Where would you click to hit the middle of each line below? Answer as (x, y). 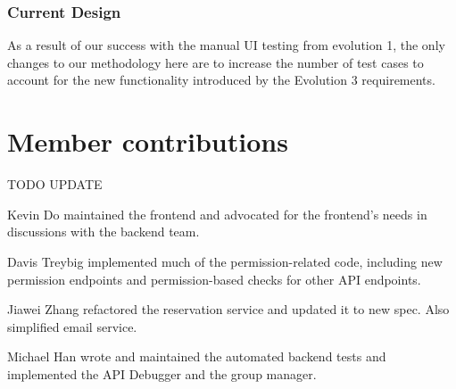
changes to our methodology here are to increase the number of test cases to (216, 62)
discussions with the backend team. (104, 232)
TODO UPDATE (55, 184)
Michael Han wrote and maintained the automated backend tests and (197, 356)
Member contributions (148, 141)
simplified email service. (72, 326)
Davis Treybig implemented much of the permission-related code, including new (225, 261)
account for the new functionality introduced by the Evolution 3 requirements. (221, 80)
